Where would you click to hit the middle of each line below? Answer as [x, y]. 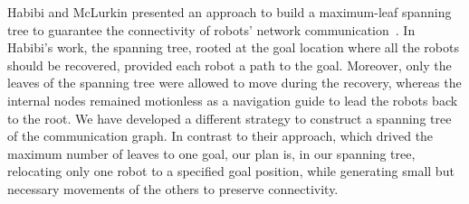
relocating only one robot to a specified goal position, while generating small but [231, 171]
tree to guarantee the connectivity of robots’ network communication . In [211, 29]
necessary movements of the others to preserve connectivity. [173, 188]
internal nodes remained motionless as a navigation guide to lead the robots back [233, 100]
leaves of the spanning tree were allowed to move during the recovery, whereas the [234, 83]
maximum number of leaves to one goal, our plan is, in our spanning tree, [211, 153]
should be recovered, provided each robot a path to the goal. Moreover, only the [230, 65]
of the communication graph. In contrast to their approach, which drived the [220, 136]
